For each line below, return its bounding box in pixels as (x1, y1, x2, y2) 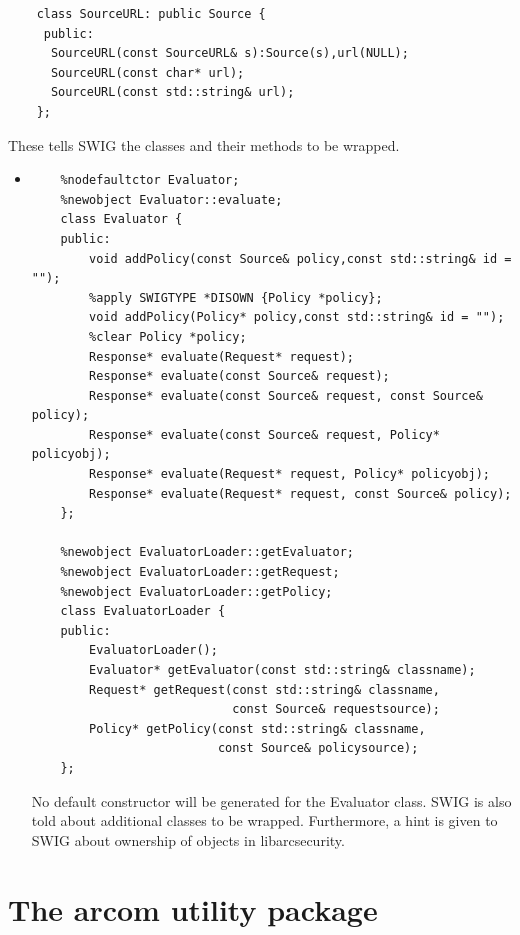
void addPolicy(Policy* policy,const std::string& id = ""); (89, 310, 505, 325)
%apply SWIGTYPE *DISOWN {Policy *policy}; (89, 290, 383, 305)
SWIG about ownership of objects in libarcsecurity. (31, 829, 345, 850)
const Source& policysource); (217, 741, 419, 756)
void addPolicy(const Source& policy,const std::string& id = (89, 251, 512, 266)
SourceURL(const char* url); (50, 65, 245, 80)
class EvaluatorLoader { (60, 604, 226, 619)
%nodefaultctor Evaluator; (60, 173, 240, 188)
